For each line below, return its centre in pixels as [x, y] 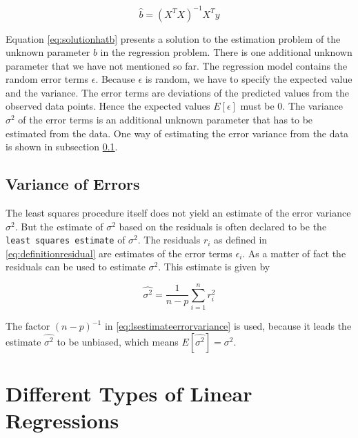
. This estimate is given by [214, 267]
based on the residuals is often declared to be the [223, 226]
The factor [28, 326]
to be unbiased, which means [118, 341]
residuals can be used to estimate [76, 267]
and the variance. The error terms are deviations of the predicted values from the [177, 92]
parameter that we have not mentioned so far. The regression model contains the [177, 65]
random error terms [47, 79]
